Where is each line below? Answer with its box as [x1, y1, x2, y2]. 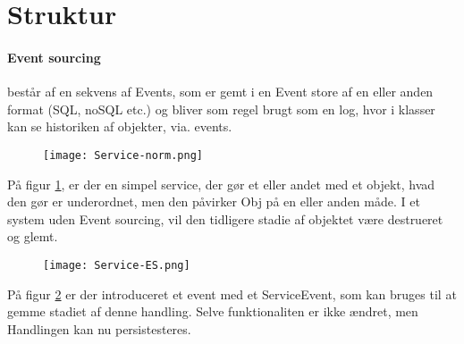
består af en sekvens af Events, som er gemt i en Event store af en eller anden [7, 82, 434, 101]
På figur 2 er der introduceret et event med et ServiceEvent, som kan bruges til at [7, 284, 457, 303]
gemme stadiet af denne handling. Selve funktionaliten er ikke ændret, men [7, 302, 418, 321]
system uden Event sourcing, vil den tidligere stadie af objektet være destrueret [7, 209, 443, 228]
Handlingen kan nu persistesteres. [7, 319, 191, 338]
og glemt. [7, 227, 58, 246]
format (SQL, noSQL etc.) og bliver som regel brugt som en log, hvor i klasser [7, 99, 435, 118]
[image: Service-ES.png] [43, 258, 190, 272]
